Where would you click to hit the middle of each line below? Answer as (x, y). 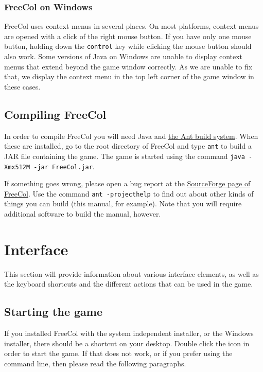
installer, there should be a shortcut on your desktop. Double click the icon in (127, 343)
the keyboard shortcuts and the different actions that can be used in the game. (129, 284)
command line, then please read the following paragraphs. (95, 363)
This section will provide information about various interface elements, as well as (131, 273)
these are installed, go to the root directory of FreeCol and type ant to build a (128, 146)
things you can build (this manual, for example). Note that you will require (123, 203)
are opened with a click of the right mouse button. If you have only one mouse (128, 36)
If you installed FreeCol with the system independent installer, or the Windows (129, 333)
